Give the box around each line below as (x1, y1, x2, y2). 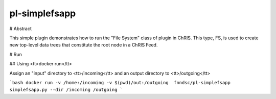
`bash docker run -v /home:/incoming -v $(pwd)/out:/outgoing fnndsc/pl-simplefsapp (9, 80, 231, 85)
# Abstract (9, 26, 32, 32)
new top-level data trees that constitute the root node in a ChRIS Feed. (9, 42, 158, 48)
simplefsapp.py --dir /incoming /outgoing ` (9, 87, 123, 93)
